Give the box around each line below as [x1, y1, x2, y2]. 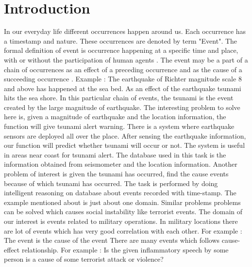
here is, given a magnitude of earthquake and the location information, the [4, 111, 226, 122]
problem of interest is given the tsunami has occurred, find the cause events [4, 169, 229, 179]
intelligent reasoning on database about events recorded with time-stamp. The [4, 188, 236, 198]
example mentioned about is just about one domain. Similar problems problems [4, 197, 241, 207]
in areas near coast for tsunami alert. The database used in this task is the [4, 149, 226, 159]
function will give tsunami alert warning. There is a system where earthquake [4, 121, 235, 131]
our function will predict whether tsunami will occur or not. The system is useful [4, 140, 245, 150]
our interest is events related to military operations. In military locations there [4, 216, 238, 226]
